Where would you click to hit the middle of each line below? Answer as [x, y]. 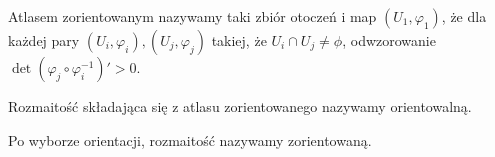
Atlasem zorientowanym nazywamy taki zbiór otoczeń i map [192, 16]
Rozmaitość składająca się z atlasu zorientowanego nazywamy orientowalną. [240, 106]
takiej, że [239, 40]
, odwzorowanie [389, 40]
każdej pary [44, 40]
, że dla [464, 16]
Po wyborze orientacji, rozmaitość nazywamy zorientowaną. [190, 139]
